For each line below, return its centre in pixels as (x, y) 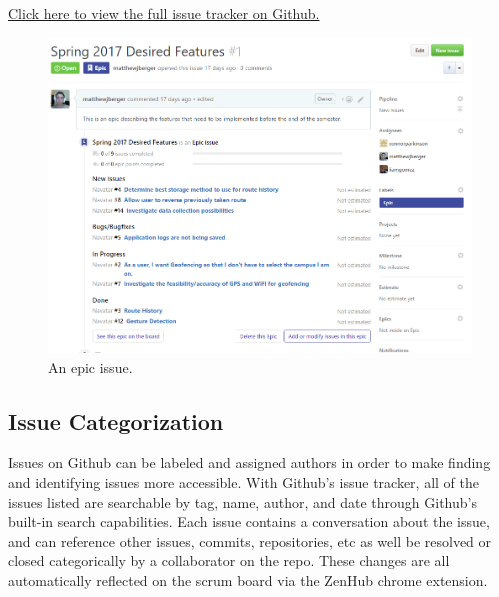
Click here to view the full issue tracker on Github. (164, 13)
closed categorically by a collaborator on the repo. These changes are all (229, 560)
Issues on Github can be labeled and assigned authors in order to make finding (249, 462)
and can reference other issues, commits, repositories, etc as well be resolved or (250, 540)
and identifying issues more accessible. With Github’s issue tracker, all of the (243, 481)
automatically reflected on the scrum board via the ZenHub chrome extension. (248, 579)
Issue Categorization (116, 420)
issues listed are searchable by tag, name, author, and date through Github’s (242, 501)
